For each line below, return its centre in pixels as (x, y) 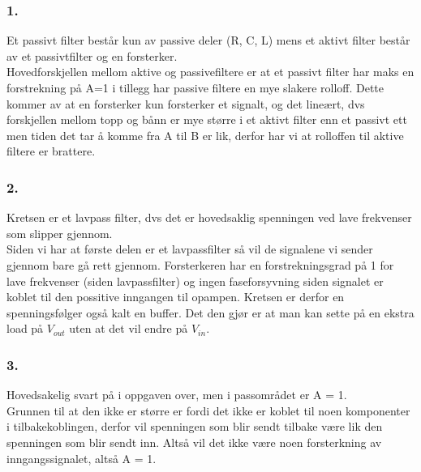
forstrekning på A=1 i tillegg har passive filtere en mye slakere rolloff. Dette (195, 87)
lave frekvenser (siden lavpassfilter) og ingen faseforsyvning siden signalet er (195, 281)
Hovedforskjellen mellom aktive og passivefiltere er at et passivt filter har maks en (210, 72)
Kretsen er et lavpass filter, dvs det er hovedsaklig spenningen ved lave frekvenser (209, 217)
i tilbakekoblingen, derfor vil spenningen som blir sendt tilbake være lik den (195, 426)
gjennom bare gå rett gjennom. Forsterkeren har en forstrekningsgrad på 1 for (200, 264)
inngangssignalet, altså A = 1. (82, 458)
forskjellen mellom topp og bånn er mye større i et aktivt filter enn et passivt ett (207, 119)
